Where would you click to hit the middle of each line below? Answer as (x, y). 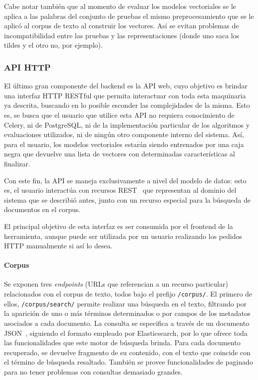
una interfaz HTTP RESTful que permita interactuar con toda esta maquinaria (125, 95)
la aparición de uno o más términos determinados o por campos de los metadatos (127, 313)
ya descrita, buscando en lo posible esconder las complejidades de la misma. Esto (127, 105)
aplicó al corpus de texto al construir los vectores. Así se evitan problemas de (122, 26)
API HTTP (28, 67)
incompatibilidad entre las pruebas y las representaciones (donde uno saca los (122, 35)
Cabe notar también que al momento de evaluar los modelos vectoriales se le (120, 6)
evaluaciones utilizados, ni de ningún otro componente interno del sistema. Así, (124, 134)
